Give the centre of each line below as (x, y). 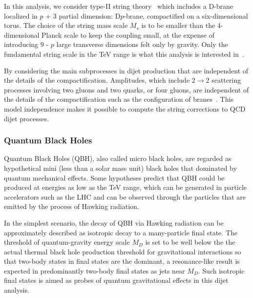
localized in (21, 15)
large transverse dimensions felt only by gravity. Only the (142, 44)
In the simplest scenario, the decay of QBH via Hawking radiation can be (114, 222)
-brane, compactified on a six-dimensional (186, 15)
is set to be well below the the (190, 242)
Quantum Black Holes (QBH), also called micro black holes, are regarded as (118, 158)
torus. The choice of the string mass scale (66, 25)
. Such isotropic (221, 270)
